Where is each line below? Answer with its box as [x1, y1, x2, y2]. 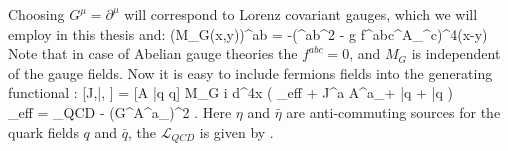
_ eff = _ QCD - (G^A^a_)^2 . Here [8, 101, 232, 122]
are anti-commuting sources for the [286, 101, 501, 122]
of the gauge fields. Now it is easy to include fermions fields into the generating [8, 62, 493, 83]
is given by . [199, 121, 274, 142]
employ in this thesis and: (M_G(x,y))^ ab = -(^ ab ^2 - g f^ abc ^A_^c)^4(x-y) [8, 23, 488, 44]
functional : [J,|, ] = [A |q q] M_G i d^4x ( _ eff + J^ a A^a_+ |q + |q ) [8, 82, 454, 103]
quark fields [8, 121, 79, 142]
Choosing [8, 4, 65, 24]
